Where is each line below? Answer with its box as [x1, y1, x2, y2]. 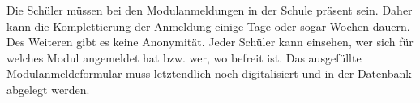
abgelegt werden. [6, 80, 90, 97]
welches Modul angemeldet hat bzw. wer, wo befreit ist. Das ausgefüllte [6, 49, 362, 66]
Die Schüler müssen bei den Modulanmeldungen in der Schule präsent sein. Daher [6, 2, 413, 18]
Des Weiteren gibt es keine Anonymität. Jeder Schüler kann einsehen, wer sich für [6, 33, 414, 50]
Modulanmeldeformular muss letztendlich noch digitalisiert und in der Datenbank [6, 65, 412, 82]
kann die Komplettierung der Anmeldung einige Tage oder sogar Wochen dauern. [6, 17, 410, 34]
